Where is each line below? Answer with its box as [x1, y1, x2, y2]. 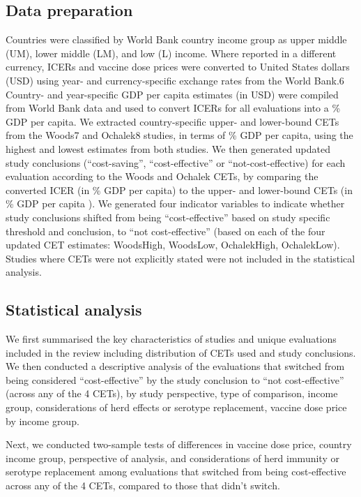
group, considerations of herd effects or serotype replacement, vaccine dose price [6, 400, 347, 415]
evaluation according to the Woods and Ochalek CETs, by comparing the [6, 169, 318, 184]
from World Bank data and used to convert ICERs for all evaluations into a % [6, 101, 341, 115]
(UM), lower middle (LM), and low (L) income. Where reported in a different [6, 45, 337, 60]
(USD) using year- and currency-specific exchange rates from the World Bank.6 [6, 73, 344, 87]
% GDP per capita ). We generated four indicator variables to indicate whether [6, 196, 345, 211]
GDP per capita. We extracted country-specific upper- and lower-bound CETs [6, 114, 339, 128]
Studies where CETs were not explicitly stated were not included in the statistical [6, 251, 355, 265]
